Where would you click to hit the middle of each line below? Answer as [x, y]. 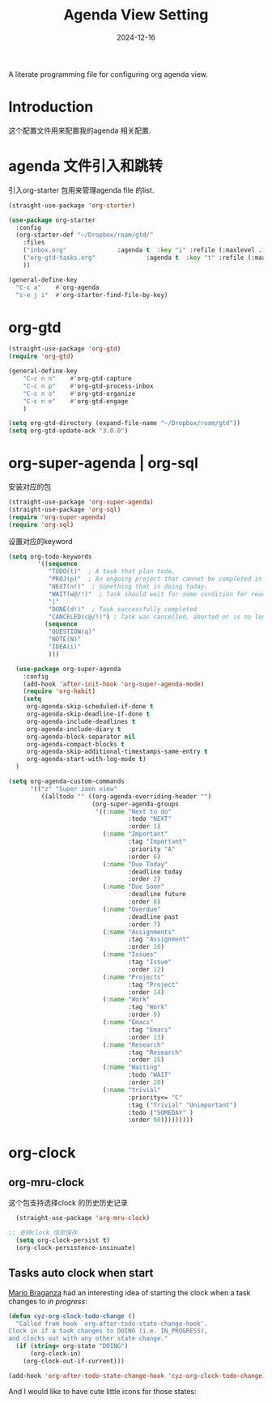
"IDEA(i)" [65, 647]
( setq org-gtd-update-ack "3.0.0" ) [68, 431]
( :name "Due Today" [135, 864]
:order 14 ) [146, 992]
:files [34, 243]
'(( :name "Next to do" [134, 811]
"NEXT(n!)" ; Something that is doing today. [128, 587]
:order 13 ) [146, 1037]
